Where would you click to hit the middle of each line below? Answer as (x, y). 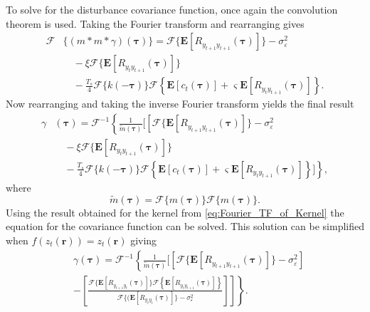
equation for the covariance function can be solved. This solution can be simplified (185, 226)
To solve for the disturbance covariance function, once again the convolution (172, 9)
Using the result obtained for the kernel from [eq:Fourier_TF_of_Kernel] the (175, 212)
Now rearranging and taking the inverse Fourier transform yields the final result (180, 104)
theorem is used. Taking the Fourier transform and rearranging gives (155, 23)
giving (144, 240)
